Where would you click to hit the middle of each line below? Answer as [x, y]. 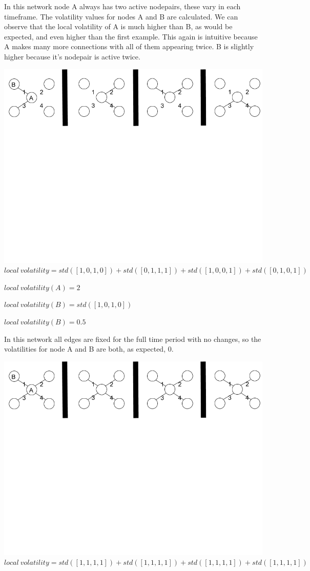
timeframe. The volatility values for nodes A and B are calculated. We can [121, 16]
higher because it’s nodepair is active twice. [72, 56]
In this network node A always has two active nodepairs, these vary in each [122, 6]
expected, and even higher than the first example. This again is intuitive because [131, 36]
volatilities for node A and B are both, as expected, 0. [89, 349]
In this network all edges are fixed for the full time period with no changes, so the [133, 339]
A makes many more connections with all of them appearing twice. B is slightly [129, 46]
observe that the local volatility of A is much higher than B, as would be [118, 26]
